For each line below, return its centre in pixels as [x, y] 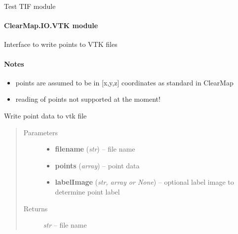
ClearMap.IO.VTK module [51, 25]
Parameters [40, 132]
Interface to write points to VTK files [61, 44]
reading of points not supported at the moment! [88, 99]
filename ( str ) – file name [95, 149]
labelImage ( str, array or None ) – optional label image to [144, 182]
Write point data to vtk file [45, 115]
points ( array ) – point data [97, 165]
